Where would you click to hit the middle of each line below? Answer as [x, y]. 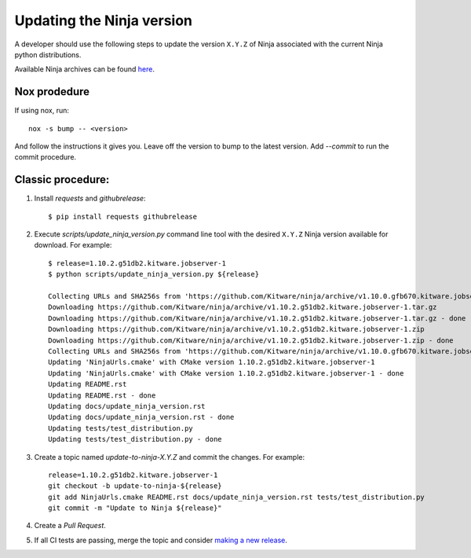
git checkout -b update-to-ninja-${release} [135, 486]
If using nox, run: [42, 111]
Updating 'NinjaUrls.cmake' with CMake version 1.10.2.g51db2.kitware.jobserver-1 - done [226, 373]
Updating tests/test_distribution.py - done [135, 439]
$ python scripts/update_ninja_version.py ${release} [153, 274]
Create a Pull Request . [70, 526]
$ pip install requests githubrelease [123, 217]
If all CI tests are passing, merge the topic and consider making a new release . [161, 540]
